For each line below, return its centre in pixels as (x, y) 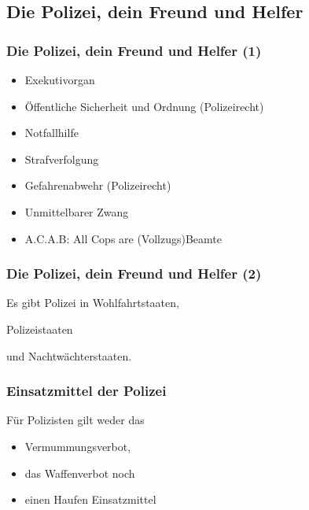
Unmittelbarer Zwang (77, 211)
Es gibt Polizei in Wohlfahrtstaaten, (93, 303)
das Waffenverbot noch (80, 473)
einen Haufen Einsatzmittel (90, 499)
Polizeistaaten (40, 329)
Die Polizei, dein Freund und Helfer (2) (134, 273)
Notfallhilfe (51, 133)
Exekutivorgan (60, 79)
